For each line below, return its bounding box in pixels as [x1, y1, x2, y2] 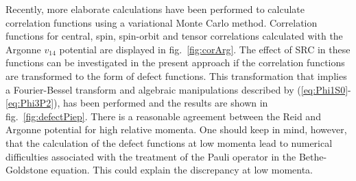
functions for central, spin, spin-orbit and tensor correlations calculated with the [5, 29, 343, 43]
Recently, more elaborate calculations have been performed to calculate [5, 2, 305, 16]
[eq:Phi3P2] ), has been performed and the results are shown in [5, 96, 268, 110]
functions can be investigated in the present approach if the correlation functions [5, 55, 345, 70]
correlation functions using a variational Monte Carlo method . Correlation [5, 15, 318, 29]
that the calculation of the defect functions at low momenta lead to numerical [5, 135, 333, 150]
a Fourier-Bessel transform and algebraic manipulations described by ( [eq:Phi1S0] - [5, 82, 351, 96]
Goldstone [5, 163, 48, 177]
